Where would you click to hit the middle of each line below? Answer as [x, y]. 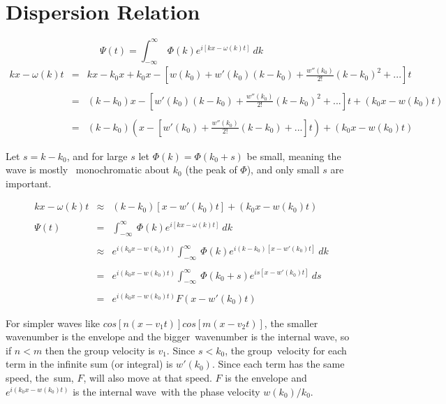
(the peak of [211, 169]
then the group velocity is [100, 350]
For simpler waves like [53, 323]
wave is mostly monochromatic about [88, 169]
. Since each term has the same [278, 364]
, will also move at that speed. [148, 377]
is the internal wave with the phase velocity [166, 391]
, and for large [97, 156]
